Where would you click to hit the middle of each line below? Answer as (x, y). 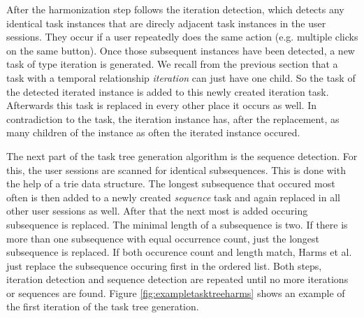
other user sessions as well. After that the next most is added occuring (157, 211)
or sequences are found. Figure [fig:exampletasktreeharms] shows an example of (176, 292)
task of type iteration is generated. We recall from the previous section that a (172, 64)
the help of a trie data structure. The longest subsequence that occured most (171, 183)
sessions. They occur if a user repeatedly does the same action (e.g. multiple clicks (182, 37)
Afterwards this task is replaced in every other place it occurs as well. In (161, 105)
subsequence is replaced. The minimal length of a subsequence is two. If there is (177, 224)
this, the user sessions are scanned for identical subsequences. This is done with (176, 169)
